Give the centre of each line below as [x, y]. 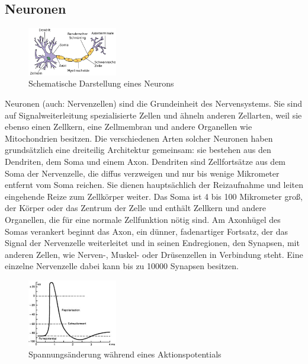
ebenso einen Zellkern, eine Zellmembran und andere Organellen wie [129, 127]
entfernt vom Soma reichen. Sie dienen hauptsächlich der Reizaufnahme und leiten [154, 185]
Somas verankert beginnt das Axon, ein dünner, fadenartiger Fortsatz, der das [146, 231]
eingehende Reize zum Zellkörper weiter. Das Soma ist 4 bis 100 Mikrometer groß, [154, 196]
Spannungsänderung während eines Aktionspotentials [125, 354]
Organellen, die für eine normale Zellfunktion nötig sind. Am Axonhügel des [143, 220]
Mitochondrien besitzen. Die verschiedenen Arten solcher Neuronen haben [139, 138]
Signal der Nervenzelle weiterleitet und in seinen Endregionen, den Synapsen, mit [152, 243]
